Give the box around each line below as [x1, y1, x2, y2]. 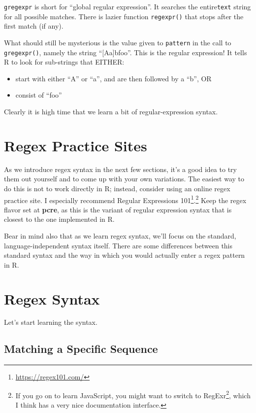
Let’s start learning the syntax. [4, 317, 97, 327]
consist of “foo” [15, 90, 62, 100]
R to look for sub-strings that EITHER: [4, 57, 125, 67]
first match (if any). [4, 21, 64, 31]
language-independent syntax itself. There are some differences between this [4, 240, 233, 250]
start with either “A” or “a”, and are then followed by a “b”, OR [15, 73, 212, 83]
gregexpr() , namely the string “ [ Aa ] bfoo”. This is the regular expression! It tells [4, 47, 247, 57]
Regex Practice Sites [4, 135, 147, 155]
